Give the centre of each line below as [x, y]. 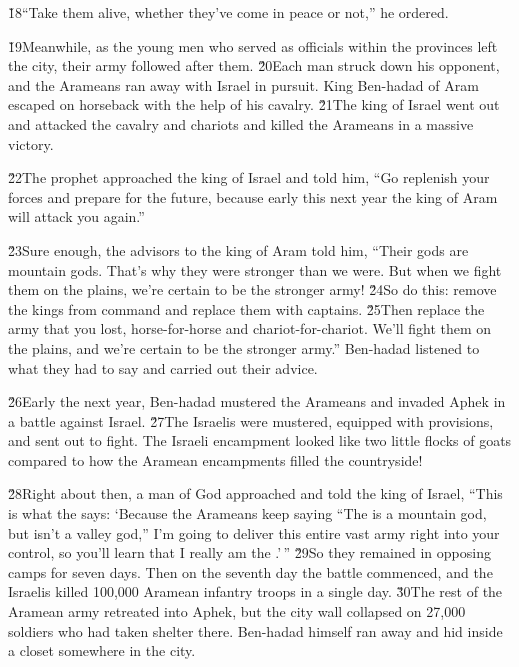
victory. [31, 143]
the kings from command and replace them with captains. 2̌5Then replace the [246, 308]
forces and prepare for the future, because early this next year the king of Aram [253, 196]
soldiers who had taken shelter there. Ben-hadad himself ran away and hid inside [255, 630]
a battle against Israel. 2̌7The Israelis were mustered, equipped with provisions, [251, 420]
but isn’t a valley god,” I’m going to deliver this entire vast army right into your [254, 532]
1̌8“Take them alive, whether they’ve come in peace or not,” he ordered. [228, 12]
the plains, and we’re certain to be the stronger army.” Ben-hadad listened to [244, 347]
